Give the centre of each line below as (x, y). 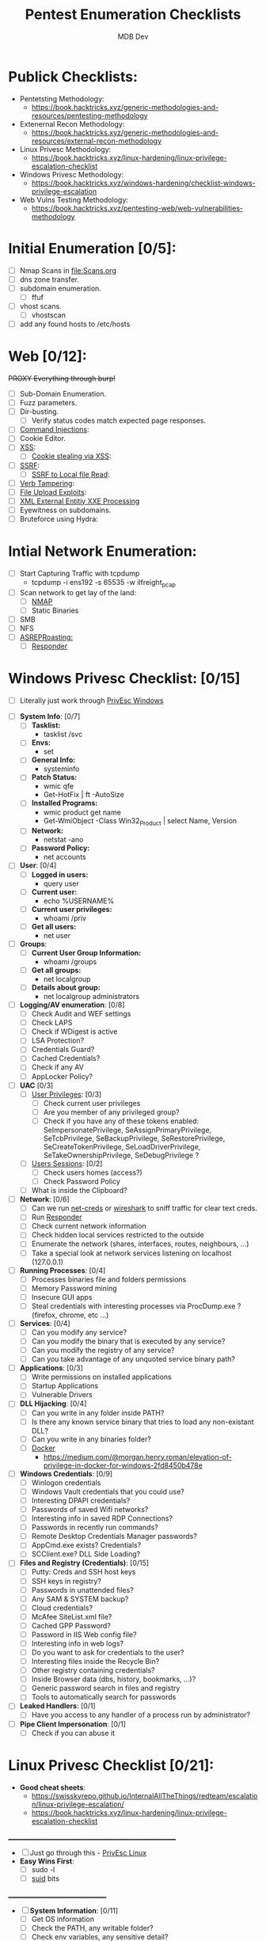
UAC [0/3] (36, 1085)
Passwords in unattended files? (83, 1590)
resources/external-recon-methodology (97, 141)
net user (57, 935)
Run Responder (57, 1217)
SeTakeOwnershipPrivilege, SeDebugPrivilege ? (121, 1155)
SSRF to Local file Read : (70, 474)
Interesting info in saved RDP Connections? (102, 1518)
